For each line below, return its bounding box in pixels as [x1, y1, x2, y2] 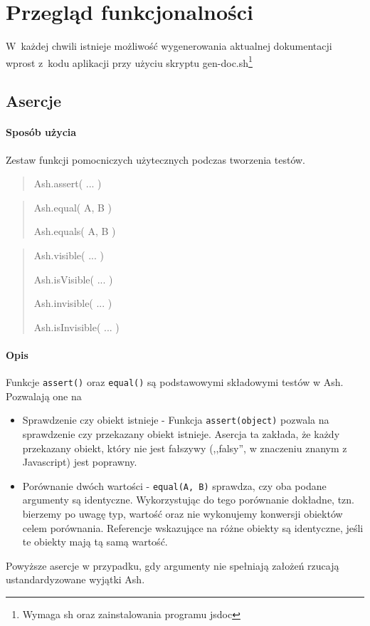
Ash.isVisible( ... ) [33, 271, 113, 286]
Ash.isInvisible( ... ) [33, 319, 120, 334]
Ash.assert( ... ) [33, 176, 102, 191]
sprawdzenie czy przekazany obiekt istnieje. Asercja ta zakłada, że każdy [22, 427, 340, 441]
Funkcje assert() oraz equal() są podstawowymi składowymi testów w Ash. [6, 375, 344, 390]
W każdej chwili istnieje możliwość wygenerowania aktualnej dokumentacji [6, 38, 332, 53]
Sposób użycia [6, 125, 77, 140]
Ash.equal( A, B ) [33, 199, 112, 214]
